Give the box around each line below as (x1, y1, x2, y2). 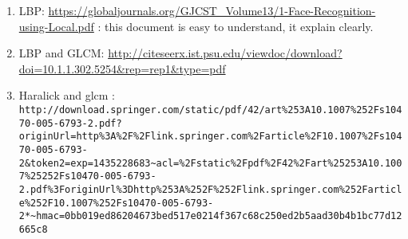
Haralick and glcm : (18, 87, 116, 104)
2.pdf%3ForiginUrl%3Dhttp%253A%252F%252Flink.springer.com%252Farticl (18, 183, 402, 195)
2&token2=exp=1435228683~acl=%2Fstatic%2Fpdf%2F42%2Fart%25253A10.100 (18, 157, 402, 169)
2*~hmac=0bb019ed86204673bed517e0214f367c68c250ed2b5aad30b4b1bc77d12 (18, 210, 402, 222)
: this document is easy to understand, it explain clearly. (97, 18, 374, 34)
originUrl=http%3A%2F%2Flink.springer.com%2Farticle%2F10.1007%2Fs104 (18, 131, 402, 143)
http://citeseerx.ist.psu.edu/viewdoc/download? (108, 45, 343, 61)
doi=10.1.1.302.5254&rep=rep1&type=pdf (18, 60, 226, 76)
